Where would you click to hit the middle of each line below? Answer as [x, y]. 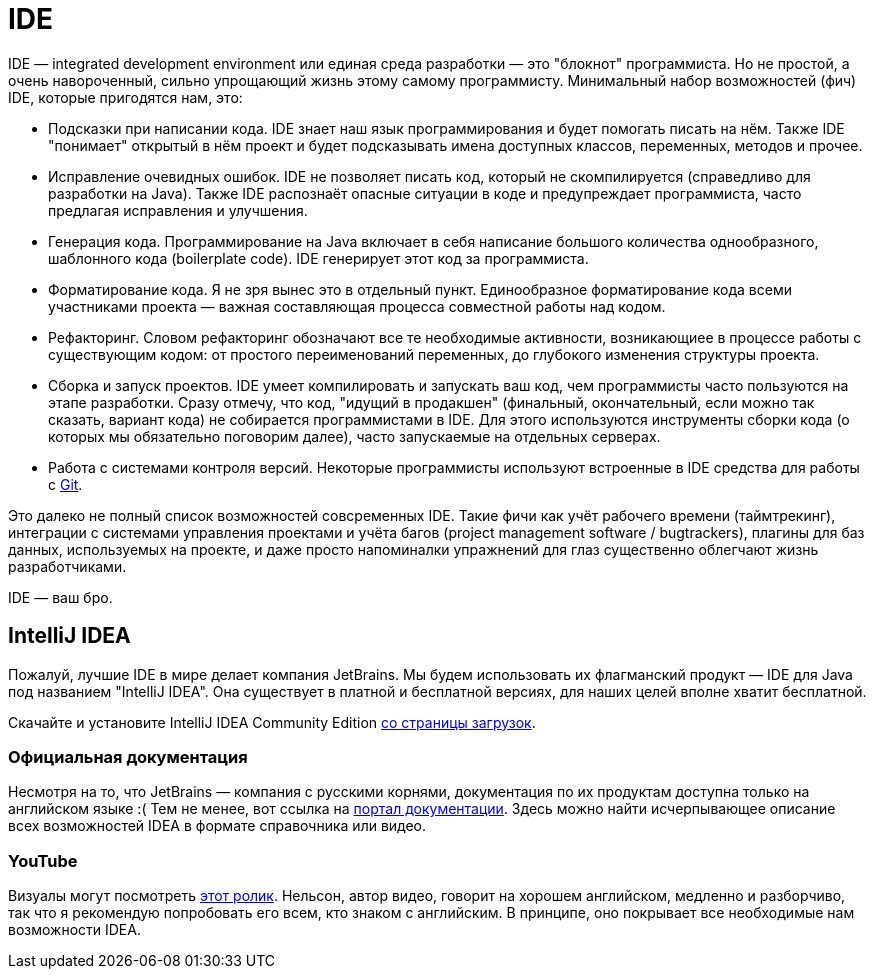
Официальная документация [128, 756]
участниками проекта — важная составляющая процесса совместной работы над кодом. [357, 306]
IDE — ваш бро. [60, 597]
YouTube [43, 860]
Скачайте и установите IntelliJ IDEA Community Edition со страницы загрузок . [272, 722]
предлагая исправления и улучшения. [178, 210]
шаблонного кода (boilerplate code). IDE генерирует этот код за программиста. [318, 258]
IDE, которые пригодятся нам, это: [125, 97]
